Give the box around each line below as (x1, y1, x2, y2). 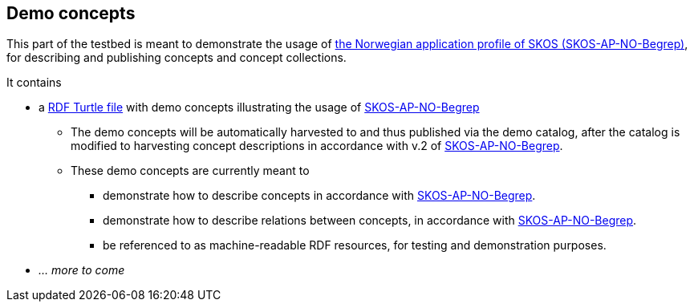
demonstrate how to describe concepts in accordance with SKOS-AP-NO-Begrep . (103, 188, 536, 203)
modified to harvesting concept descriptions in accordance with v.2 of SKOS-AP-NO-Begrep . (71, 139, 563, 153)
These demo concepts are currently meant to (71, 164, 310, 178)
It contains (6, 75, 62, 90)
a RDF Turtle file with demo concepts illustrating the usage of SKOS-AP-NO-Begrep (39, 100, 480, 115)
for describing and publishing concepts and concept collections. (6, 51, 347, 65)
